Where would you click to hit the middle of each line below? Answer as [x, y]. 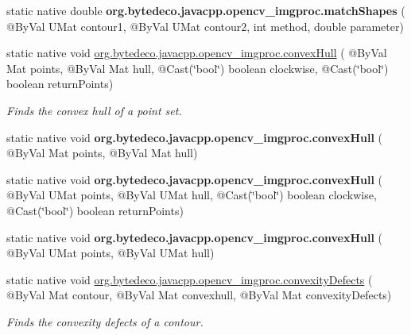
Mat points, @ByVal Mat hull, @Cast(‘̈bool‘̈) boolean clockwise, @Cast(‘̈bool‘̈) [198, 68]
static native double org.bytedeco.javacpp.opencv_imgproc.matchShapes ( [206, 10]
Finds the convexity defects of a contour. [105, 321]
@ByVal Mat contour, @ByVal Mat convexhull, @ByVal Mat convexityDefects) [199, 295]
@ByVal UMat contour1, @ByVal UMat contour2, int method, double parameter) [205, 26]
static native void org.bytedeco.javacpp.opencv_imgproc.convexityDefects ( [190, 279]
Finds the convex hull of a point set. [94, 110]
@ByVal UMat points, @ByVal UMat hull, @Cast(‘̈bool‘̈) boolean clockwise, [192, 195]
